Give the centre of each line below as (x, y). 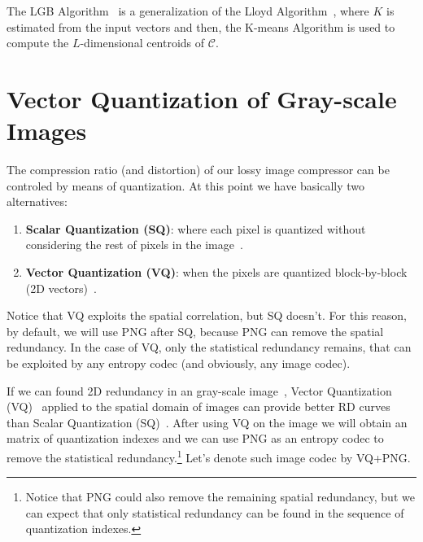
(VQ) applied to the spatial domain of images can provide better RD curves (198, 406)
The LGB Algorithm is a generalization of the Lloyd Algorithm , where (188, 11)
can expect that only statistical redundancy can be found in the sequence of (215, 512)
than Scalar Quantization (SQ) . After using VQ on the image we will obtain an (207, 422)
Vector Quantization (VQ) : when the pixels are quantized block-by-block (216, 272)
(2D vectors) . (61, 288)
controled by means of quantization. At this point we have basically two (186, 185)
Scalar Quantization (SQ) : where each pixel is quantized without (196, 228)
